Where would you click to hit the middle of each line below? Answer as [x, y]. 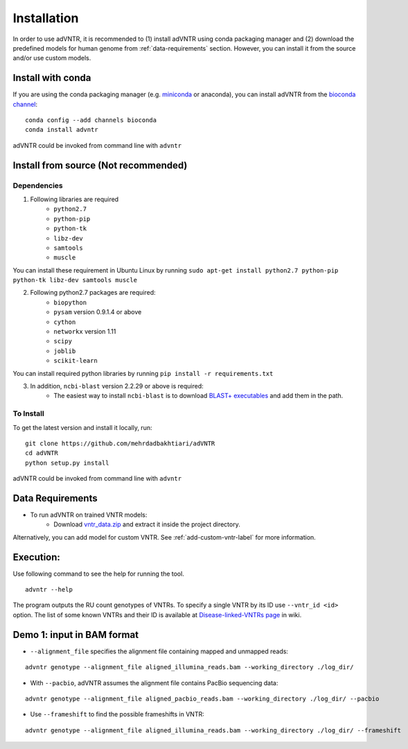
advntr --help [49, 590]
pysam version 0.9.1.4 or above [98, 312]
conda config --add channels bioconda [91, 120]
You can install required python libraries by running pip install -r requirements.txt [143, 373]
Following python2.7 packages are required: [93, 293]
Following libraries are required [74, 199]
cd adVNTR [42, 453]
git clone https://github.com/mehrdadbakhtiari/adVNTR [120, 443]
